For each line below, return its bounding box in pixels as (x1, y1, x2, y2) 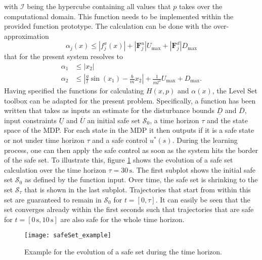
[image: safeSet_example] (24, 232, 111, 239)
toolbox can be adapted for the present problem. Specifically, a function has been (4, 95, 256, 106)
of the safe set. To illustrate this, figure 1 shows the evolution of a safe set (4, 154, 233, 165)
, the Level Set (212, 85, 257, 96)
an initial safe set (87, 115, 141, 125)
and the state (206, 115, 248, 125)
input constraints (4, 115, 57, 125)
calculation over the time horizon (4, 164, 106, 175)
